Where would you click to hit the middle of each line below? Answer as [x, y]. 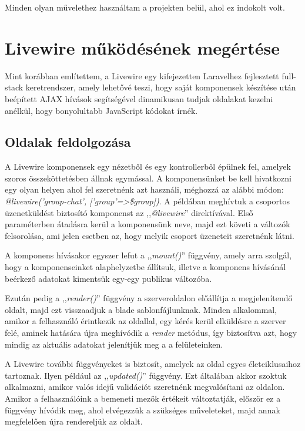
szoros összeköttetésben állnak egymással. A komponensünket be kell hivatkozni [148, 178]
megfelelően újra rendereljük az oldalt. [74, 421]
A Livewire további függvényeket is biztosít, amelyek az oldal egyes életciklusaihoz [153, 364]
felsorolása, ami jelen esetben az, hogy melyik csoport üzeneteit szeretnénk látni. [150, 235]
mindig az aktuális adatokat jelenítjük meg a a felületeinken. [114, 344]
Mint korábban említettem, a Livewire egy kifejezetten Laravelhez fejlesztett [142, 75]
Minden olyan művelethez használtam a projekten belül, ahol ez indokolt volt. [145, 7]
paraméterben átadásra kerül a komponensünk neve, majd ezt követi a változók [148, 224]
